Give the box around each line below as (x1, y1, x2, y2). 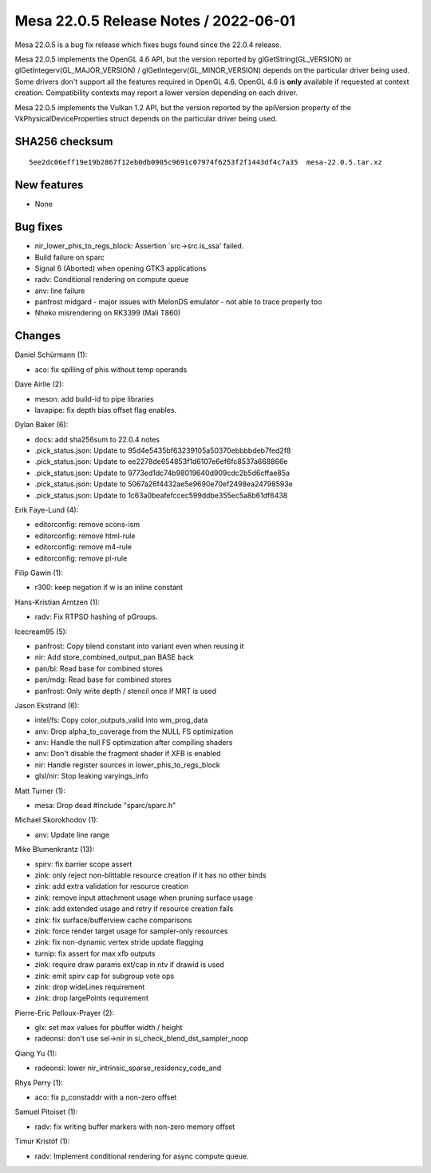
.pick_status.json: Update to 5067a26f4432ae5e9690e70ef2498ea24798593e (34, 479, 293, 489)
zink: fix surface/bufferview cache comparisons (34, 915, 192, 925)
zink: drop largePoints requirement (34, 993, 149, 1003)
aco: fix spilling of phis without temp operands (34, 364, 188, 374)
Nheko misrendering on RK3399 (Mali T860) (34, 308, 181, 318)
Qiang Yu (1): (14, 1048, 57, 1058)
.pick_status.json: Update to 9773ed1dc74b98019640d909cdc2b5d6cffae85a (34, 468, 291, 478)
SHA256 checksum (14, 134, 113, 148)
